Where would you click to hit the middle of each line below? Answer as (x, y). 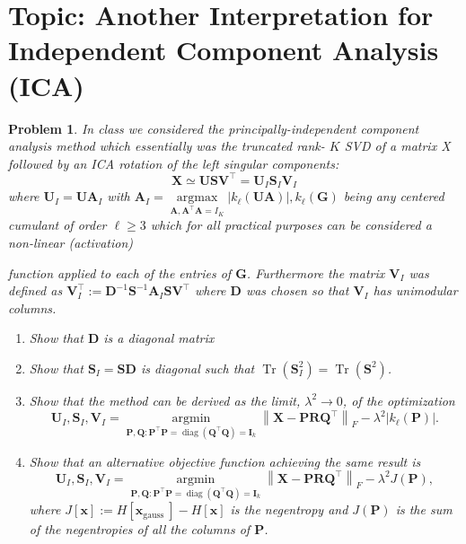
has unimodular (415, 290)
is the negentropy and (289, 509)
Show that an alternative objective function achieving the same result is (225, 461)
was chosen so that (297, 290)
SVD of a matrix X (397, 146)
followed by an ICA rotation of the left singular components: (174, 163)
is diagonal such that (198, 368)
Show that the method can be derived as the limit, (165, 400)
